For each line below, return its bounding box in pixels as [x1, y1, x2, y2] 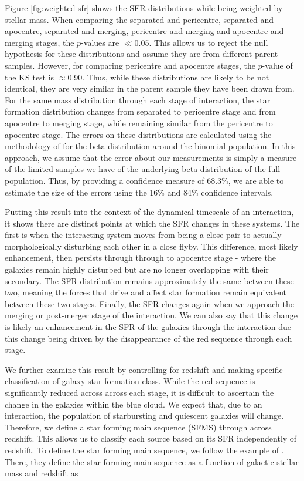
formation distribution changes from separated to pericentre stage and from [5, 105, 276, 117]
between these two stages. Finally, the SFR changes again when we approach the [5, 297, 294, 310]
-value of [262, 59, 293, 71]
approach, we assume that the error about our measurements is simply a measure [5, 151, 297, 163]
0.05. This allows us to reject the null [134, 36, 268, 48]
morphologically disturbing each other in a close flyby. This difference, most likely [5, 240, 298, 252]
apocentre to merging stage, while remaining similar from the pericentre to [5, 116, 273, 129]
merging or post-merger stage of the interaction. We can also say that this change [5, 309, 298, 321]
